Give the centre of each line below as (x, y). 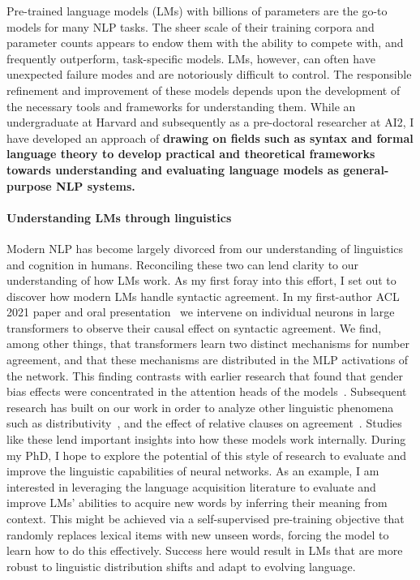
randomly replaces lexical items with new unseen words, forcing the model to (198, 534)
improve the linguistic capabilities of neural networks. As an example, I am (193, 471)
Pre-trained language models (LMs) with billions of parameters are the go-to (197, 11)
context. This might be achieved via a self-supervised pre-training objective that (206, 519)
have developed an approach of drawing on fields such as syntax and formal (210, 137)
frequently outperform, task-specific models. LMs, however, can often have (191, 58)
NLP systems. (96, 185)
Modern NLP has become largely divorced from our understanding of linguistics (205, 248)
